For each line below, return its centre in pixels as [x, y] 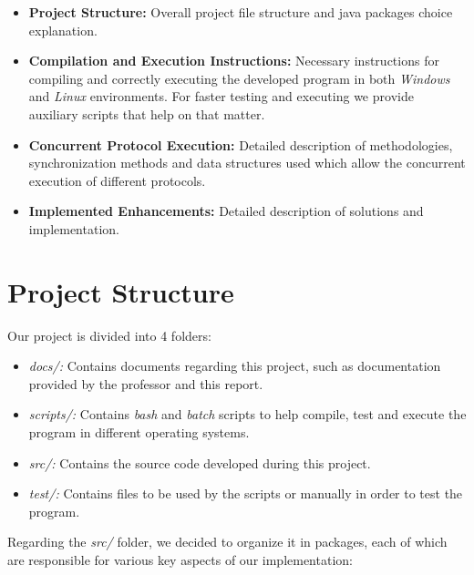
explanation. [63, 30]
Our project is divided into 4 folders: [109, 335]
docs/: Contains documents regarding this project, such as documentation [235, 366]
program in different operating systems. [139, 432]
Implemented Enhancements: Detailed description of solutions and [226, 211]
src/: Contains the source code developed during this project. [200, 462]
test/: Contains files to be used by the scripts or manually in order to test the [246, 493]
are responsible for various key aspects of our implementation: [180, 560]
